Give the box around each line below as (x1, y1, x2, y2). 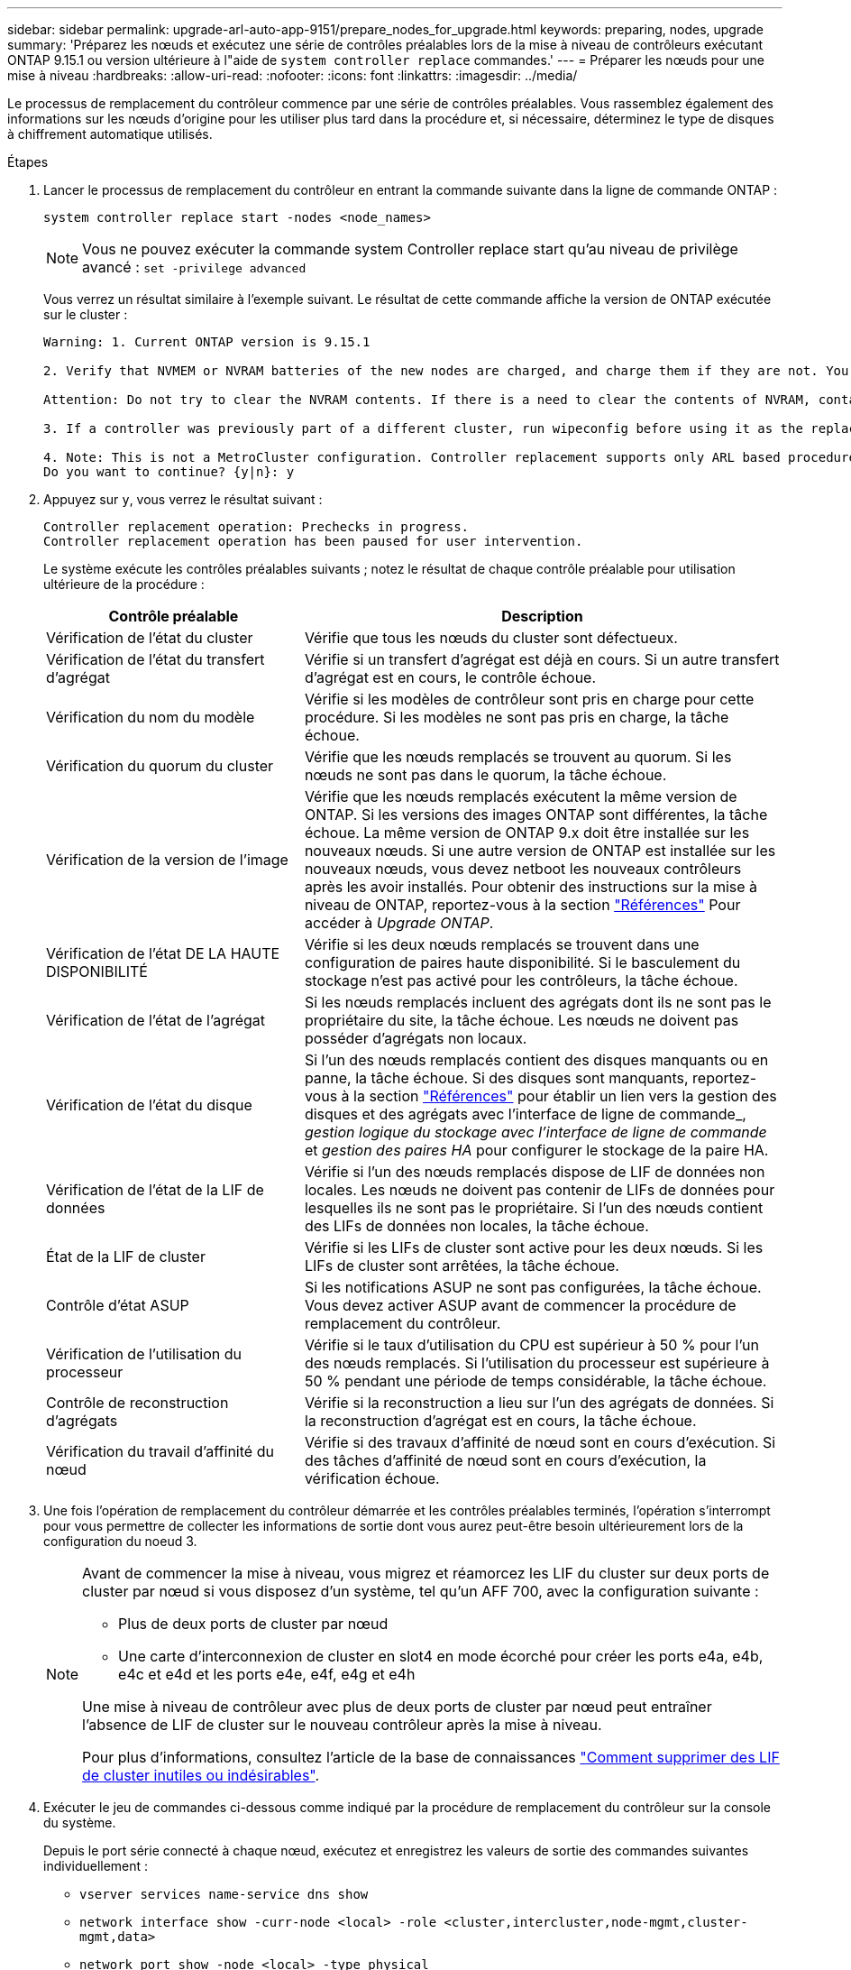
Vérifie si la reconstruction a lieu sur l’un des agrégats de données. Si (304, 1394, 774, 1412)
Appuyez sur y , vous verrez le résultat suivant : (43, 492, 323, 507)
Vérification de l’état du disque (46, 1096, 252, 1114)
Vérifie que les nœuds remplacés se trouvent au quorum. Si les (304, 748, 732, 766)
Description (501, 607, 583, 625)
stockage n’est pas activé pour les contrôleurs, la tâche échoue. (304, 971, 738, 990)
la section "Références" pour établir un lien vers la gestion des (353, 1087, 777, 1105)
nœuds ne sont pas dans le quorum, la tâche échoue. (304, 766, 667, 784)
